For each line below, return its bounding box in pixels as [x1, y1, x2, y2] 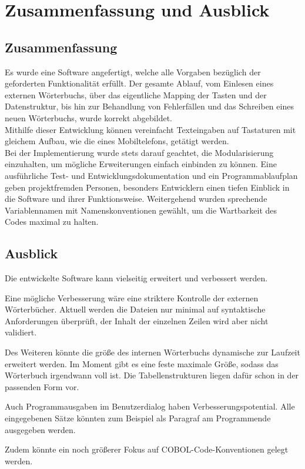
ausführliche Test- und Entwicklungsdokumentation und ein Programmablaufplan [5, 169, 298, 181]
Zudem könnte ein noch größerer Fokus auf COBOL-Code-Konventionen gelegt [5, 443, 289, 455]
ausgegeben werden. [5, 423, 76, 435]
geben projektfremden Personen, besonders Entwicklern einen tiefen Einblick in [5, 181, 290, 193]
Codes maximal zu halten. [5, 215, 99, 228]
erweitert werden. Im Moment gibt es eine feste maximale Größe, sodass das [5, 357, 279, 370]
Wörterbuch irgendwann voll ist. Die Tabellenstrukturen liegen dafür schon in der [5, 369, 299, 381]
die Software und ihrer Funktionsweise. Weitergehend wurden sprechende [5, 192, 267, 205]
